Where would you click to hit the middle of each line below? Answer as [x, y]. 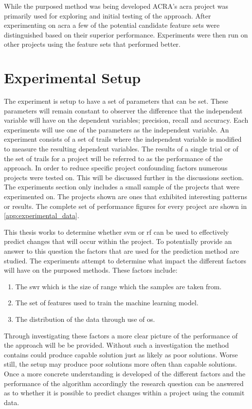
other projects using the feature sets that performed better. [92, 44]
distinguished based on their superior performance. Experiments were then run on [126, 34]
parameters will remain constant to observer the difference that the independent [123, 110]
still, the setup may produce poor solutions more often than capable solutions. [120, 364]
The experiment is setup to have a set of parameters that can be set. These [116, 101]
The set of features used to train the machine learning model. [107, 303]
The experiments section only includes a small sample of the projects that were [122, 187]
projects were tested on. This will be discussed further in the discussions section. [124, 177]
